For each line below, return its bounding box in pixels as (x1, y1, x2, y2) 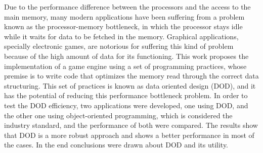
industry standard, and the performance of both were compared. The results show (4, 120, 258, 130)
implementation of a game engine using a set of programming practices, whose (4, 60, 247, 71)
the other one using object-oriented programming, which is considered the (4, 110, 233, 120)
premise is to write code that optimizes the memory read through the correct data (4, 70, 259, 81)
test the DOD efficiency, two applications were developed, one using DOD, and (4, 100, 248, 110)
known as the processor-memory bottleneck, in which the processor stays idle (4, 21, 243, 32)
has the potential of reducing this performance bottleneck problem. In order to (4, 90, 248, 101)
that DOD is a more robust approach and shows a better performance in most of (4, 129, 254, 140)
